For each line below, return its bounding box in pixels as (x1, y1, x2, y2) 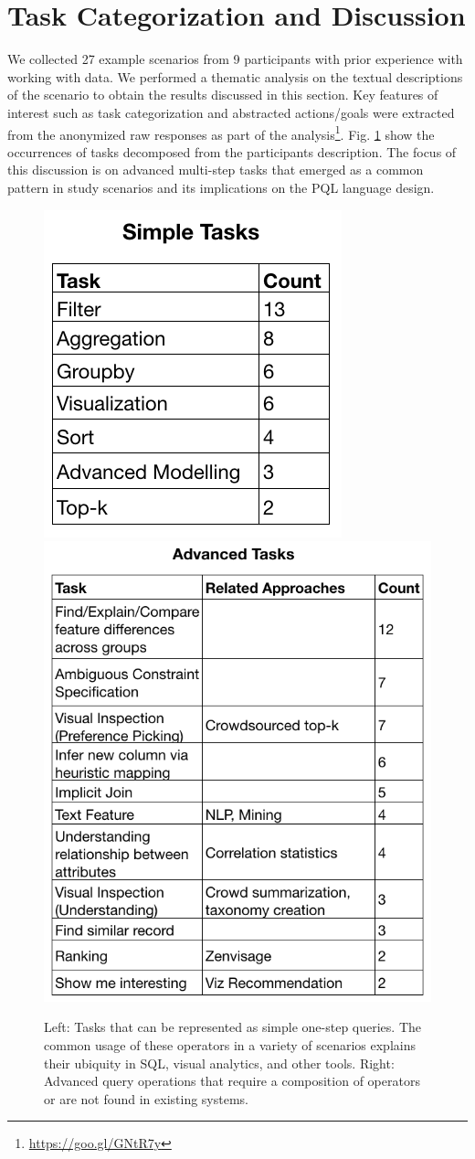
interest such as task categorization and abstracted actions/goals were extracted (7, 102, 455, 122)
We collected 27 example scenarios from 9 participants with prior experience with (7, 49, 463, 69)
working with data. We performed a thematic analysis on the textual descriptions (7, 67, 463, 86)
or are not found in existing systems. (44, 1089, 248, 1108)
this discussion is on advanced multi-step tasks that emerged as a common (7, 160, 424, 179)
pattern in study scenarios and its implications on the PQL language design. (7, 177, 435, 197)
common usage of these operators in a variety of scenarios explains (44, 1036, 416, 1055)
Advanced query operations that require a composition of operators (44, 1071, 420, 1090)
